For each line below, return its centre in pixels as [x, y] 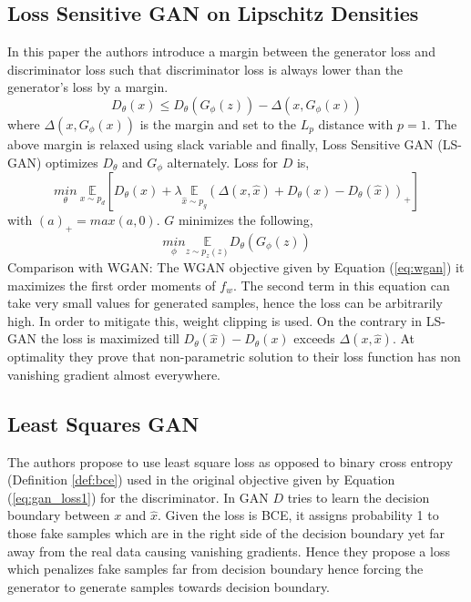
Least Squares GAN [103, 423]
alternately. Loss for [222, 162]
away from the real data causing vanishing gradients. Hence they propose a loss [229, 551]
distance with [356, 123]
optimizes [72, 162]
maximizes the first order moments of [112, 285]
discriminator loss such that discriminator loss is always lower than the [205, 69]
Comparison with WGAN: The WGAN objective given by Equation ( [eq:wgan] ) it [236, 266]
